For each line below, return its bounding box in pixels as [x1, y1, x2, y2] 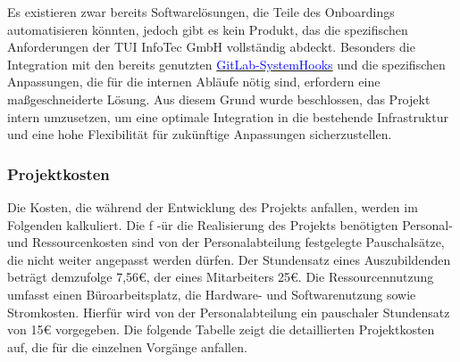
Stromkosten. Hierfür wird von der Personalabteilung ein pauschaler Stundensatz [7, 302, 450, 321]
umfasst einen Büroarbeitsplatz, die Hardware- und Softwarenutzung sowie [7, 284, 416, 303]
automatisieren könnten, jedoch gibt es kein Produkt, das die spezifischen [7, 20, 408, 38]
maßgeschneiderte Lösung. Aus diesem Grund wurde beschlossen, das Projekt [7, 89, 431, 108]
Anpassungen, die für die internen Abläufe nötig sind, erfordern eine [7, 72, 381, 91]
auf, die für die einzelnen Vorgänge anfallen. [7, 337, 247, 356]
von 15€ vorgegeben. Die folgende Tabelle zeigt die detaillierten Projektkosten [7, 320, 435, 339]
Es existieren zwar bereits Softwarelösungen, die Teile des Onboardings [7, 3, 395, 21]
